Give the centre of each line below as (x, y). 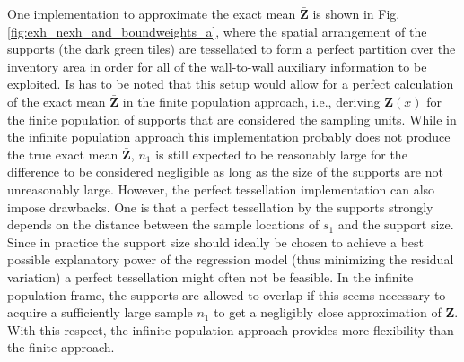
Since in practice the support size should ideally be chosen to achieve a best (215, 241)
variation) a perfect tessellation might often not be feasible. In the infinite (210, 276)
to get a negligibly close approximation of (328, 312)
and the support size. (396, 224)
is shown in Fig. (356, 13)
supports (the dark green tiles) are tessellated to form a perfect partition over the (232, 49)
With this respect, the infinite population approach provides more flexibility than (231, 329)
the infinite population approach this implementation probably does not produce (229, 137)
